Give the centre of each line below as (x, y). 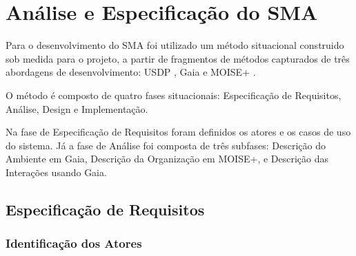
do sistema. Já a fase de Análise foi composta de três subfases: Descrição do (166, 145)
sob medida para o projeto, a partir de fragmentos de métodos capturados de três (178, 58)
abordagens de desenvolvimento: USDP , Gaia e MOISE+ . (131, 72)
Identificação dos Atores (74, 243)
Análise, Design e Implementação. (77, 108)
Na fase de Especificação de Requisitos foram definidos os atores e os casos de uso (178, 132)
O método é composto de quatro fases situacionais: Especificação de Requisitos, (174, 95)
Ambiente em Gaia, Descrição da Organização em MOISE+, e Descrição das (167, 159)
